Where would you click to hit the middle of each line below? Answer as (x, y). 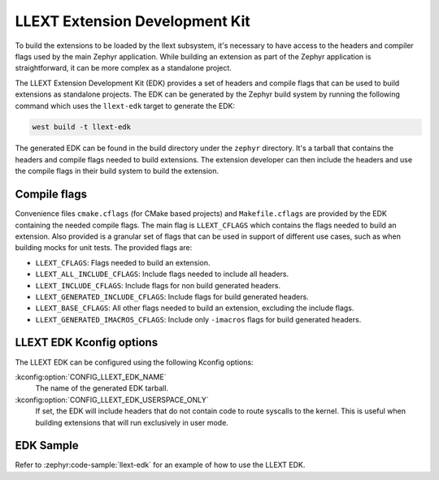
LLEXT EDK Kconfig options (87, 342)
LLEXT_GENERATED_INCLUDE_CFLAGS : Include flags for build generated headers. (172, 296)
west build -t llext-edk (82, 127)
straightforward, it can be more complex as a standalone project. (123, 68)
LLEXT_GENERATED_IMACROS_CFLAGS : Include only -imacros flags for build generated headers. (198, 319)
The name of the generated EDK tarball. (102, 388)
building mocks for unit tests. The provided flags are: (104, 248)
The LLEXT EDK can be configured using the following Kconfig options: (134, 362)
